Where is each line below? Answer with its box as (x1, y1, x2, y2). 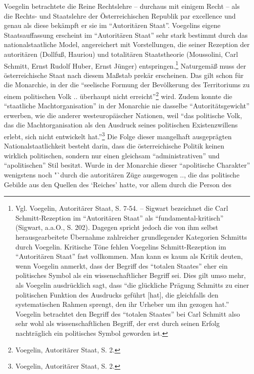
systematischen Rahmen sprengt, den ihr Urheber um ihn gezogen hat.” (15, 299, 229, 309)
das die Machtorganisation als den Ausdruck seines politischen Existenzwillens (4, 120, 238, 130)
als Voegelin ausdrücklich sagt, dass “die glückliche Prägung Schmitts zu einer (15, 280, 249, 290)
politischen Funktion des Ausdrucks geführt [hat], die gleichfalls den (15, 289, 219, 299)
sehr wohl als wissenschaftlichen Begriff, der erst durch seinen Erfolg (15, 318, 220, 328)
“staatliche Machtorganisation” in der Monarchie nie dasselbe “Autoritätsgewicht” (4, 100, 250, 111)
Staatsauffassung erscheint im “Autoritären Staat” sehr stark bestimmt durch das (4, 29, 248, 40)
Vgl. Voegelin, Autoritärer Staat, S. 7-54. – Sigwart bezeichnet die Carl (15, 203, 228, 213)
